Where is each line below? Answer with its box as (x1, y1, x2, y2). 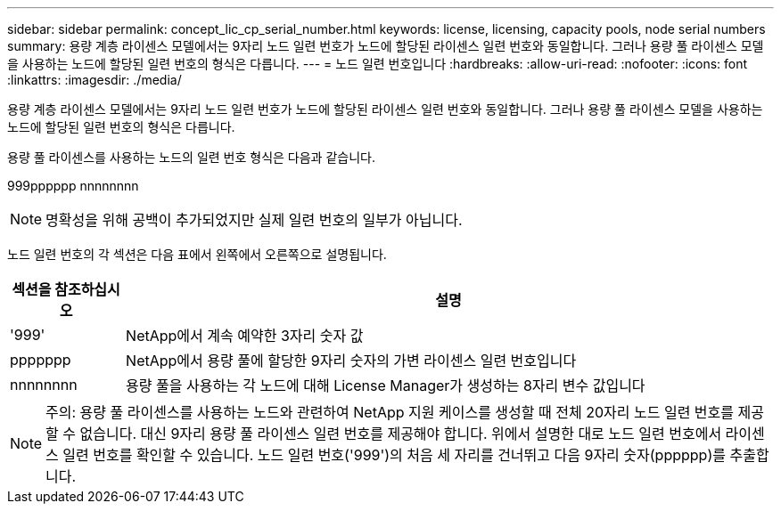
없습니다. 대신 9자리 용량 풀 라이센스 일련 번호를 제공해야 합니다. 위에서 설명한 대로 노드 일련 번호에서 (79, 425, 722, 442)
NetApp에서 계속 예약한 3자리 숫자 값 (126, 327, 364, 345)
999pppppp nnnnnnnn (7, 178, 139, 193)
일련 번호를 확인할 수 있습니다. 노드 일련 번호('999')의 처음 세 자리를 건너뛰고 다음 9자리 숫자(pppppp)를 (62, 446, 726, 464)
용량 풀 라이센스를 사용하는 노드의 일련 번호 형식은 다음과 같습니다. (7, 150, 375, 165)
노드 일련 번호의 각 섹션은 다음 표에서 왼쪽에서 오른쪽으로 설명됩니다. (7, 247, 387, 262)
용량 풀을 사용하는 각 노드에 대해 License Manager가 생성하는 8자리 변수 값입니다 (126, 377, 645, 394)
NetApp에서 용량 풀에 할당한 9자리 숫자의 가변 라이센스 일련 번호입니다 (126, 352, 577, 369)
